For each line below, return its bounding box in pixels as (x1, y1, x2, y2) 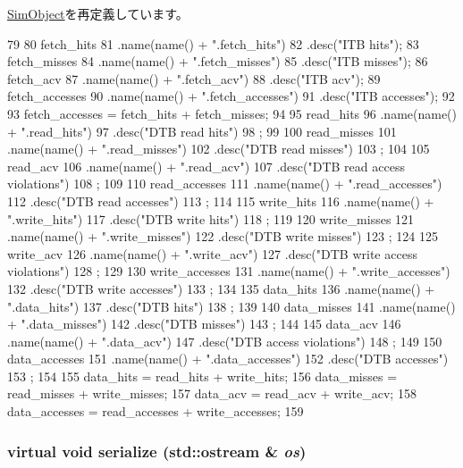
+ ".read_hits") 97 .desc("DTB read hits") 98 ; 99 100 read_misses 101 (7, 121, 397, 140)
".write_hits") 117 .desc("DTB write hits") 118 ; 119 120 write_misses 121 (7, 209, 415, 228)
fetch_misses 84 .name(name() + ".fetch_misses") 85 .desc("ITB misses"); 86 (7, 52, 428, 71)
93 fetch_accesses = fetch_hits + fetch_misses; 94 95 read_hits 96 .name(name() (7, 104, 458, 122)
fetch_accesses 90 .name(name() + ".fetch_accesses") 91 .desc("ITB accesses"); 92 (7, 87, 455, 105)
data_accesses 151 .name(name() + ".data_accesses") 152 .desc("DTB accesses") (7, 349, 449, 368)
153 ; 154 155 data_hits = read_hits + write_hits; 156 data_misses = (7, 366, 398, 385)
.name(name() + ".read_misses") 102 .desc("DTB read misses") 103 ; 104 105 (7, 139, 430, 158)
